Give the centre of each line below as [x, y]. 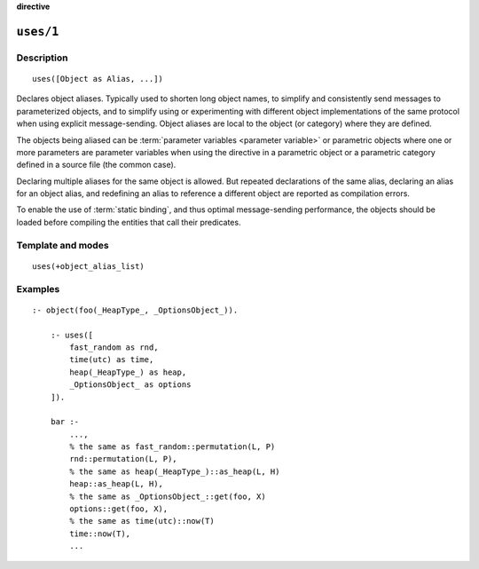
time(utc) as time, [112, 360]
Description [42, 58]
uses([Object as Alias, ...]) [98, 79]
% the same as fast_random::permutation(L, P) [173, 447]
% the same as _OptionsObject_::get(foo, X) [168, 496]
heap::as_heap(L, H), [117, 484]
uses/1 [38, 32]
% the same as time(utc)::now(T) [142, 521]
